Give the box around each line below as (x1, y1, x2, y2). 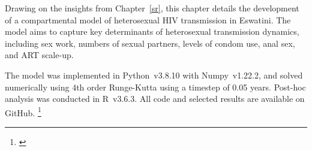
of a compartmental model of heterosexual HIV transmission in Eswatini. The (5, 13, 291, 26)
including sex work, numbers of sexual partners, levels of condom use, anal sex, (5, 37, 295, 49)
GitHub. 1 (5, 104, 41, 119)
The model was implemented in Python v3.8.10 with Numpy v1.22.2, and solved (5, 68, 303, 81)
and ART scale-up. (5, 49, 74, 61)
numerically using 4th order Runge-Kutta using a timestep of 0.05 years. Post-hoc (5, 80, 306, 93)
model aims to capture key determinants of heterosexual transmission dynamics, (5, 25, 299, 38)
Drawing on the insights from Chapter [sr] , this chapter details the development (5, 2, 299, 14)
